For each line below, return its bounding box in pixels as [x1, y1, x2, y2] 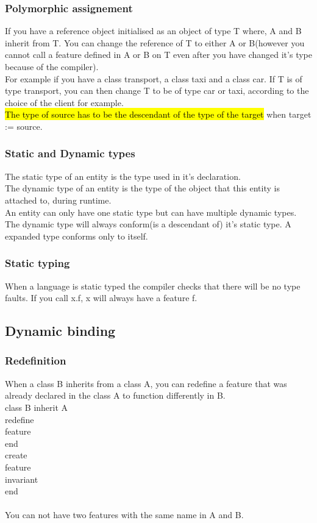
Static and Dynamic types [5, 146, 135, 161]
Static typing [5, 255, 70, 271]
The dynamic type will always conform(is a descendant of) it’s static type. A [5, 218, 291, 230]
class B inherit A [5, 400, 68, 413]
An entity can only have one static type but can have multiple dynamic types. [5, 205, 297, 218]
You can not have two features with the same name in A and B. [5, 508, 244, 521]
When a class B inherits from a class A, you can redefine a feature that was [5, 377, 287, 390]
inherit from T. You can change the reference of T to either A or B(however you [5, 36, 305, 49]
